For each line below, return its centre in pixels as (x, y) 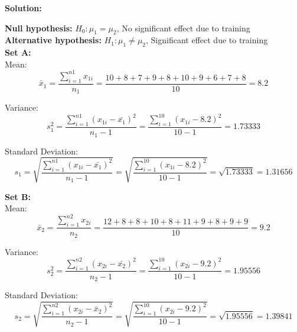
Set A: (18, 52)
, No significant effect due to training (183, 28)
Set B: (18, 196)
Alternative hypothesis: (53, 40)
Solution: (23, 8)
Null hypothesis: (39, 28)
